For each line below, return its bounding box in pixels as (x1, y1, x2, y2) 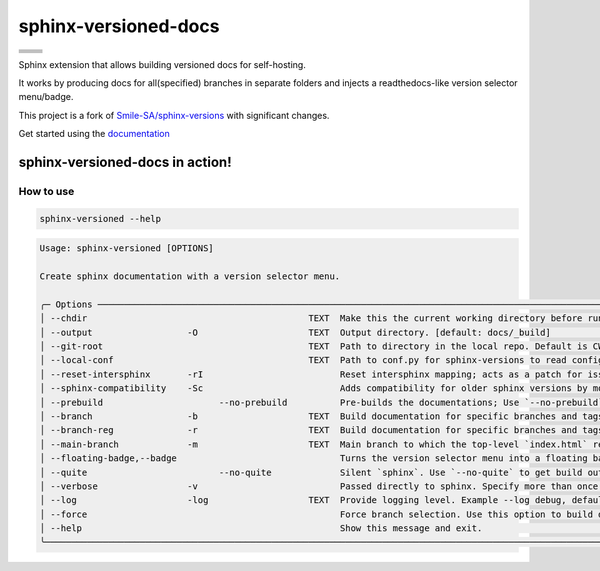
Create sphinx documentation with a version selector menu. (39, 271, 341, 282)
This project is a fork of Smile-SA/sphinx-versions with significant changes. (18, 109, 330, 121)
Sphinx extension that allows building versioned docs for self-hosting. (18, 58, 307, 70)
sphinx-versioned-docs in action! (18, 153, 232, 170)
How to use (18, 184, 75, 198)
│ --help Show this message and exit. (39, 523, 483, 534)
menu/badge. (18, 91, 74, 103)
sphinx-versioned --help (39, 213, 162, 224)
